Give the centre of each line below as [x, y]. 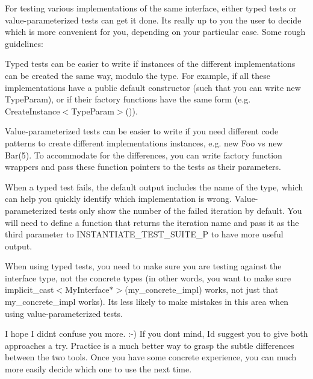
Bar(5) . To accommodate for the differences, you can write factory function [144, 155]
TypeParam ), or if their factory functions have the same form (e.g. [128, 99]
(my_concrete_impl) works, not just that [202, 290]
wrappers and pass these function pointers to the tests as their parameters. [143, 167]
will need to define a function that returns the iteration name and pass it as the [152, 222]
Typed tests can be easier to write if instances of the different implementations [150, 64]
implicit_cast [29, 290]
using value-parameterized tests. [64, 313]
